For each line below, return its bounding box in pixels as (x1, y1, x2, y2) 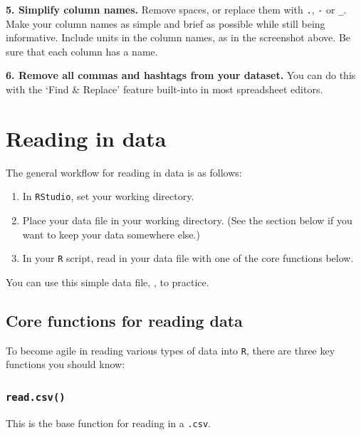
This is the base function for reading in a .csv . (6, 415, 211, 430)
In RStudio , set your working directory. (22, 189, 194, 204)
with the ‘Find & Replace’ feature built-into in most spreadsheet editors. (6, 82, 323, 97)
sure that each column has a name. (6, 43, 158, 58)
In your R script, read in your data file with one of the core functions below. (22, 251, 354, 266)
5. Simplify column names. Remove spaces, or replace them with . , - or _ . (6, 2, 347, 16)
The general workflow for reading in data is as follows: (6, 164, 242, 179)
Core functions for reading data (6, 309, 243, 331)
